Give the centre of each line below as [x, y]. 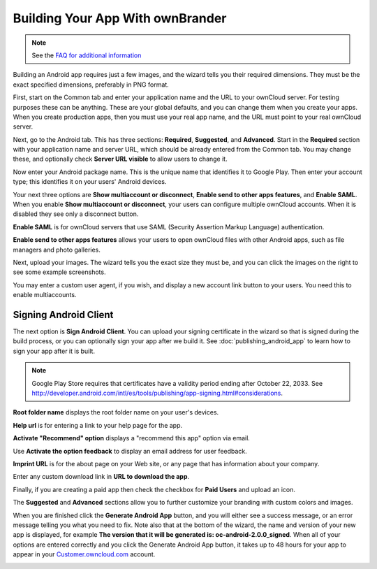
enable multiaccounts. [45, 295]
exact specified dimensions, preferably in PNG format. [91, 85]
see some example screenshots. [59, 272]
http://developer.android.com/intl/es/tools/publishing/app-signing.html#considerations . [157, 393]
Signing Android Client [63, 315]
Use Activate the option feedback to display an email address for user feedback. [130, 451]
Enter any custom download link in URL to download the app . [101, 477]
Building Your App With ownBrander [120, 18]
